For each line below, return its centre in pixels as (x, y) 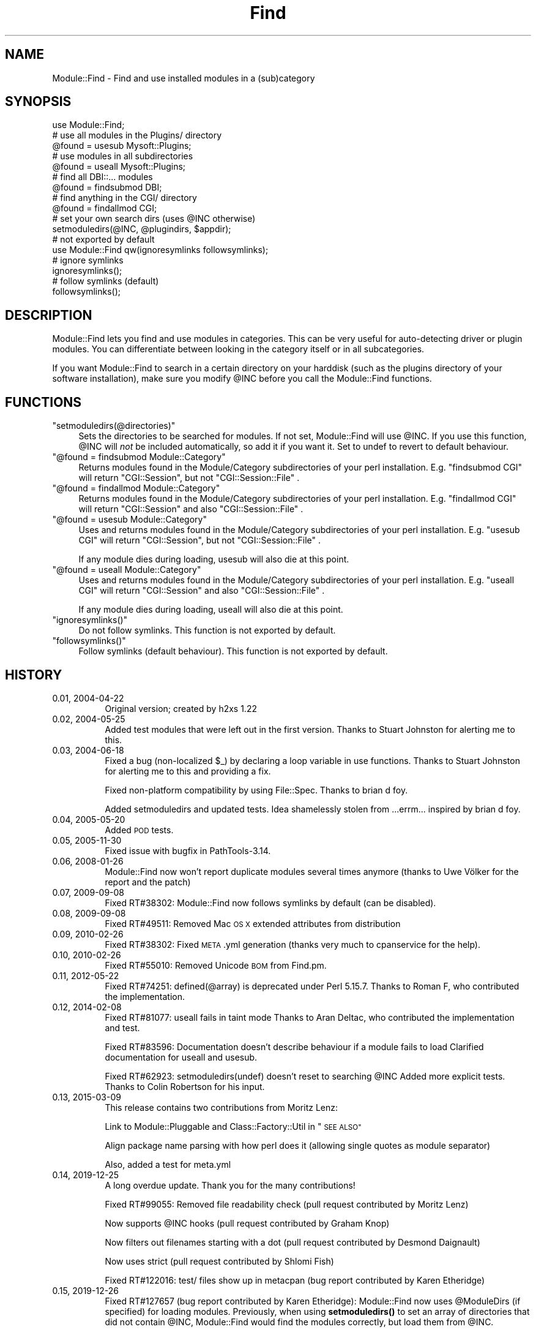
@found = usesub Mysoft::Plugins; (122, 146)
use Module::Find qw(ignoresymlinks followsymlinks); (160, 250)
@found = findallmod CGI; (105, 208)
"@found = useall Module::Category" (127, 570)
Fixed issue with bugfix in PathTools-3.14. (188, 850)
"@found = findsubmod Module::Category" (139, 457)
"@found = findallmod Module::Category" (136, 488)
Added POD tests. (139, 830)
